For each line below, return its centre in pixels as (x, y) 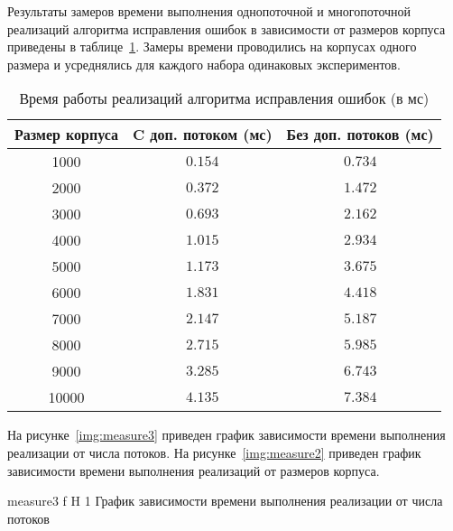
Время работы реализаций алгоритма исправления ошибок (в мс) (224, 98)
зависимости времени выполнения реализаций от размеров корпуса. (194, 470)
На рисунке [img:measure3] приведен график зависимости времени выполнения (226, 435)
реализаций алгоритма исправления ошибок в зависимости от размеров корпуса (226, 28)
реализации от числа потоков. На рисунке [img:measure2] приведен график (214, 452)
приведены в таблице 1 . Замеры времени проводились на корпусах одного (212, 47)
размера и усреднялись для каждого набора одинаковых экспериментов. (204, 64)
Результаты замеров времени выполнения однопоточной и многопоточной (209, 11)
